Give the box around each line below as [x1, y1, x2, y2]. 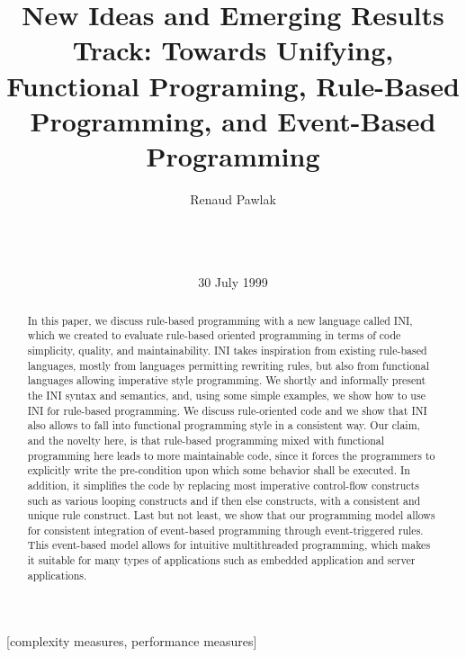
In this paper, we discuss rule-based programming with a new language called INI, [27, 312, 413, 328]
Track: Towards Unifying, [72, 31, 394, 68]
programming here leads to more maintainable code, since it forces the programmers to [27, 447, 435, 463]
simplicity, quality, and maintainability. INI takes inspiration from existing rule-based [27, 342, 427, 357]
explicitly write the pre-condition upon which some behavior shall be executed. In [27, 463, 410, 478]
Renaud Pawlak [190, 189, 276, 208]
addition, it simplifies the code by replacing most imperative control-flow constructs [27, 477, 419, 492]
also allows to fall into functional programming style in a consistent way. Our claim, [27, 418, 420, 433]
